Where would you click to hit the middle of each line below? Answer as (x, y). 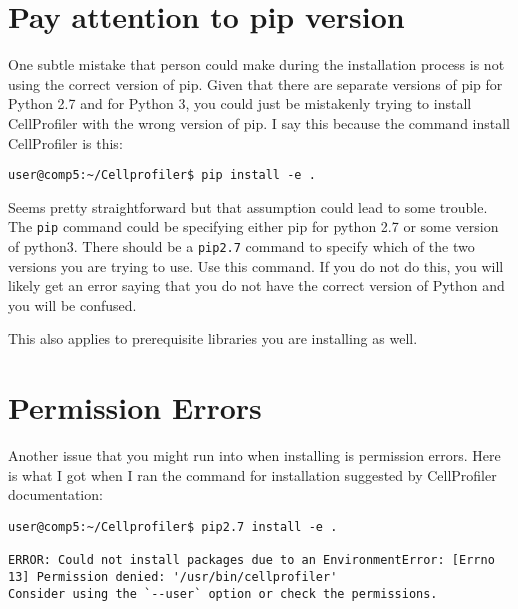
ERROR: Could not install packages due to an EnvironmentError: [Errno (251, 560)
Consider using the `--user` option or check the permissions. (223, 593)
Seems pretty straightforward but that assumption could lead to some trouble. (248, 206)
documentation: (55, 494)
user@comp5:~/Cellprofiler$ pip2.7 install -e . (173, 526)
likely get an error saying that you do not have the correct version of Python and (256, 285)
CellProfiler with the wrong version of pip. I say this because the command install (259, 122)
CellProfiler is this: (65, 142)
